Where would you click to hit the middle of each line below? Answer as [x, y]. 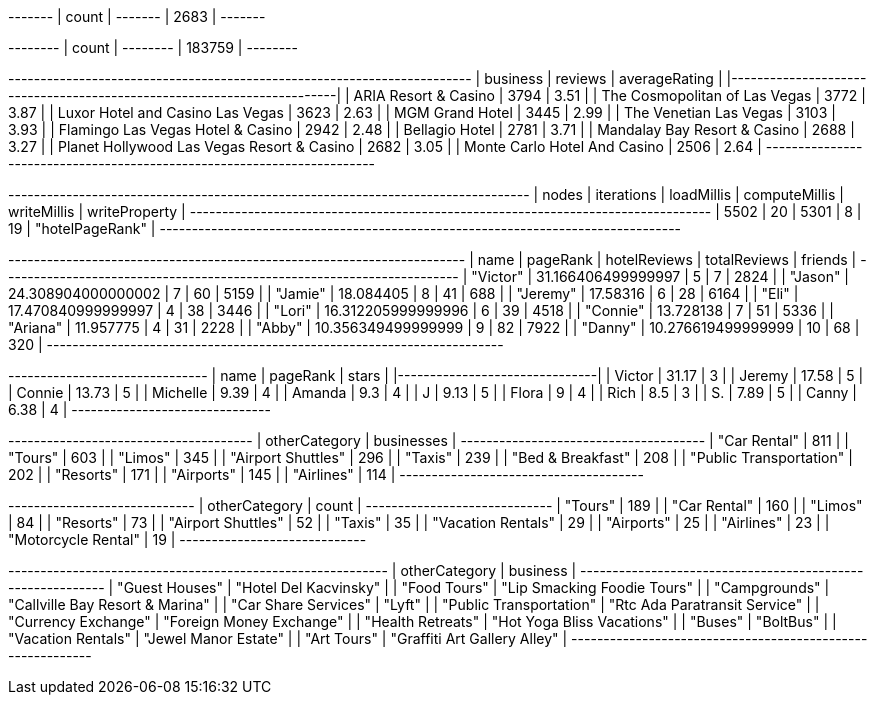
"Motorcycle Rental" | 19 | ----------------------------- [187, 539]
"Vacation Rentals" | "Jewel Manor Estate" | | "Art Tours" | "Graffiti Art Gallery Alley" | [288, 638]
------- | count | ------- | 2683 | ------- [137, 16]
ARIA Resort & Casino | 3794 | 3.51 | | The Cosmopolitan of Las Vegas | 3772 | [609, 95]
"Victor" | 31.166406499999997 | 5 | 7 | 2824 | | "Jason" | [660, 276]
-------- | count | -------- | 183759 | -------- [153, 47]
